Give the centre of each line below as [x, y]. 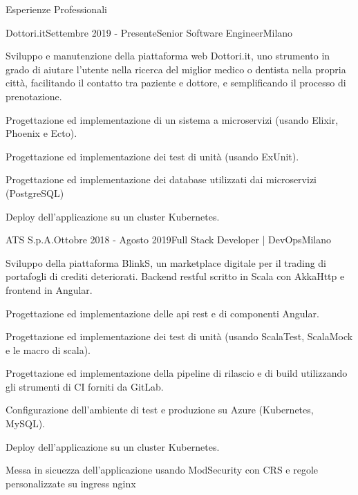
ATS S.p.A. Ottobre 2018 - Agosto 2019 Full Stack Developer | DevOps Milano [169, 240]
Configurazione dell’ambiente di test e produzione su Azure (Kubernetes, [160, 410]
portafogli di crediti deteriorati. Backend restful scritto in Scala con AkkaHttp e [175, 276]
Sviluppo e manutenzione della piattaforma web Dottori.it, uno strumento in [168, 56]
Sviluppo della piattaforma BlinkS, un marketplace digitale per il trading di [166, 262]
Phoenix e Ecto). [41, 133]
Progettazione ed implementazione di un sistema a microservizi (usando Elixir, [172, 119]
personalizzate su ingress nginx [71, 483]
